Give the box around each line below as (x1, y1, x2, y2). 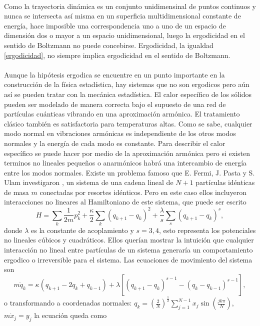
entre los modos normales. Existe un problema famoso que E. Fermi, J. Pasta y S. (4, 167, 255, 177)
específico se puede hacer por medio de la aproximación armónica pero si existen (4, 147, 250, 158)
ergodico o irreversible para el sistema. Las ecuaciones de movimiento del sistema (4, 254, 252, 264)
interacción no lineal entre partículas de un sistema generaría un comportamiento (4, 244, 253, 255)
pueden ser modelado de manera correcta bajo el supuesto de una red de (4, 98, 226, 109)
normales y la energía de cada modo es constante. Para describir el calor (4, 137, 225, 148)
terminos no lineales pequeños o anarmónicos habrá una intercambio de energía (4, 157, 247, 168)
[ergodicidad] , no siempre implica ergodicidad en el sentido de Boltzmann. (4, 49, 230, 60)
